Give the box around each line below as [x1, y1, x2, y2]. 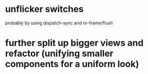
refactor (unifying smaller [5, 48, 114, 59]
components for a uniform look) [5, 59, 140, 70]
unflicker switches [5, 3, 84, 15]
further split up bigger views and [5, 37, 144, 49]
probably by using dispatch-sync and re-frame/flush [5, 20, 113, 26]
